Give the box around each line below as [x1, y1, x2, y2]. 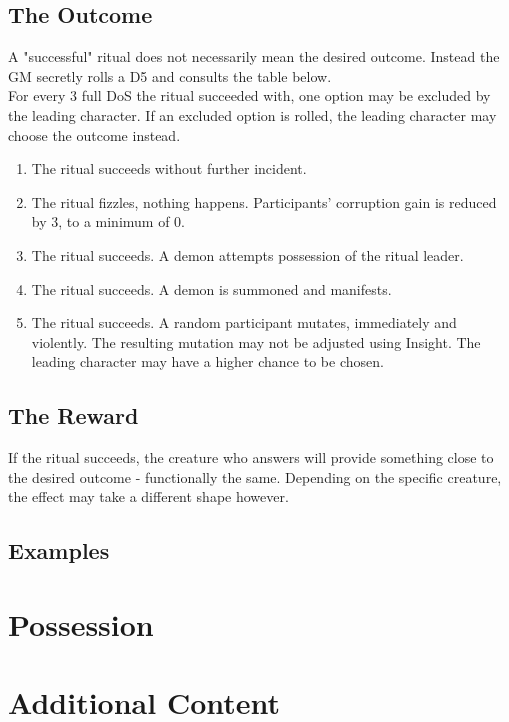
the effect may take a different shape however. [8, 486, 289, 507]
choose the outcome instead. [8, 124, 181, 145]
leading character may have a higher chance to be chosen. [31, 351, 384, 372]
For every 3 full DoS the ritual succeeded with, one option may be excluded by [8, 85, 491, 106]
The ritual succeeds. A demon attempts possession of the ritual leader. [31, 244, 464, 265]
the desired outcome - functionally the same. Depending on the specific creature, [8, 466, 502, 487]
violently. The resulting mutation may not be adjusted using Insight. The [31, 331, 481, 352]
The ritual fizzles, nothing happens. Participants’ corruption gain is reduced [31, 191, 497, 212]
